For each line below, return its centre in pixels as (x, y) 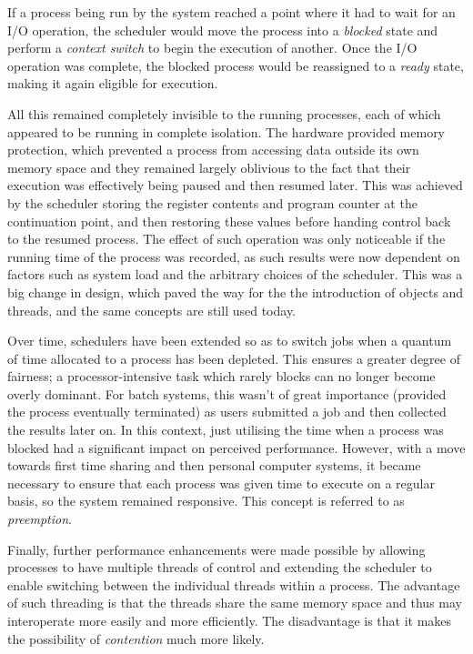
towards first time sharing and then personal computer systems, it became (214, 465)
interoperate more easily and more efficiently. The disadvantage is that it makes (230, 620)
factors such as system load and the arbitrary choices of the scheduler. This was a (235, 274)
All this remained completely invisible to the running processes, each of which (224, 113)
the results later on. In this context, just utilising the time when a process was (226, 430)
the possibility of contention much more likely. (136, 638)
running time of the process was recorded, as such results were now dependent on (234, 256)
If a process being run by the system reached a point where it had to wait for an (231, 12)
